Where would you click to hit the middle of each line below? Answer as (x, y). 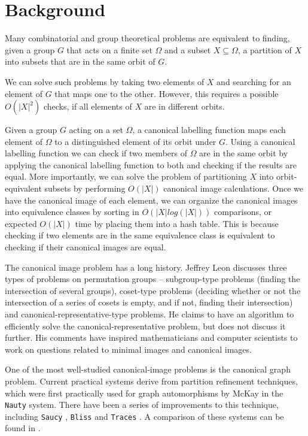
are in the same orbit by (244, 153)
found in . (23, 428)
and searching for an (254, 81)
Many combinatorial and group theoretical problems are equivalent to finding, (147, 38)
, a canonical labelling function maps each (209, 130)
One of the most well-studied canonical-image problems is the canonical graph (148, 369)
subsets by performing (85, 188)
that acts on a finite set (109, 49)
